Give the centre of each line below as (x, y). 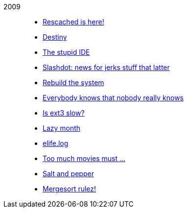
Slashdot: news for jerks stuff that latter (106, 67)
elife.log (56, 143)
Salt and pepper (68, 174)
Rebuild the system (73, 82)
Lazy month (62, 128)
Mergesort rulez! (70, 189)
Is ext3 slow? (64, 113)
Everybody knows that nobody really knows (113, 98)
